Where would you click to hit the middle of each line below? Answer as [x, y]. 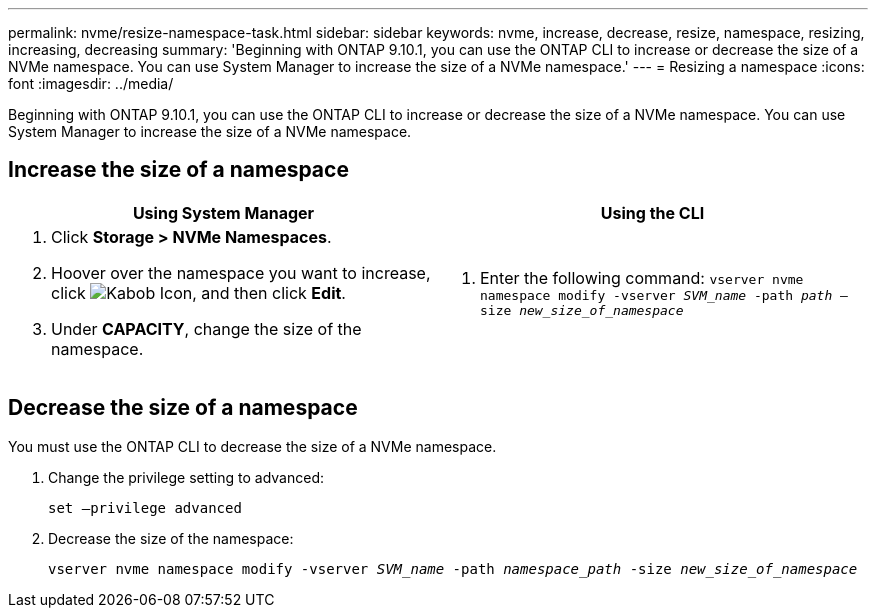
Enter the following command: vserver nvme [642, 277]
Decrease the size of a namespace [183, 408]
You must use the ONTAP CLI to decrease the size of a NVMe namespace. [252, 446]
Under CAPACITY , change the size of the [206, 328]
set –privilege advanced [145, 507]
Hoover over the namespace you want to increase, [241, 272]
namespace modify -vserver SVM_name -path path [656, 295]
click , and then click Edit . [198, 292]
